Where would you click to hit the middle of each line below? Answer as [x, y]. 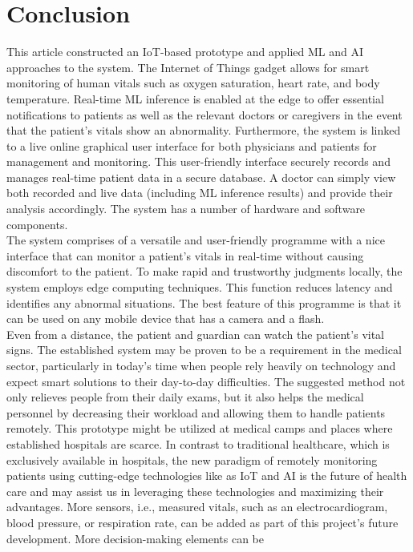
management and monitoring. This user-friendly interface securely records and [198, 161]
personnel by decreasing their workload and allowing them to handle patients [196, 412]
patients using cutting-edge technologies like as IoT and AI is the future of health [207, 475]
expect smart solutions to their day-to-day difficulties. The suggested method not [206, 381]
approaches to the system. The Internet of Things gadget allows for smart [188, 67]
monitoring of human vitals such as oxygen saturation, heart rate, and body [193, 83]
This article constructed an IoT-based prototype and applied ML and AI [185, 52]
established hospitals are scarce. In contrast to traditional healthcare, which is [198, 443]
